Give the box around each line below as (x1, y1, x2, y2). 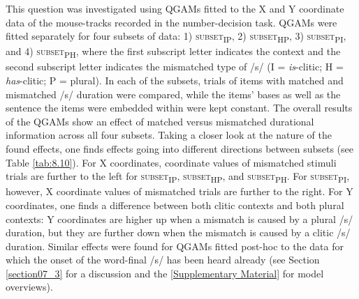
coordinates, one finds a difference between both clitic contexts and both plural (6, 197, 344, 212)
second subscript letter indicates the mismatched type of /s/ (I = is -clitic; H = (6, 59, 344, 74)
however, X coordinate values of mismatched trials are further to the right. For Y (6, 184, 353, 199)
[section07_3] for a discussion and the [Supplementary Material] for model (6, 266, 324, 280)
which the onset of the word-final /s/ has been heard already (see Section (6, 252, 320, 267)
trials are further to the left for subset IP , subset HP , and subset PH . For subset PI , (6, 169, 350, 185)
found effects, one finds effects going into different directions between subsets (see (6, 141, 354, 155)
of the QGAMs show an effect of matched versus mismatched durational (6, 114, 314, 128)
